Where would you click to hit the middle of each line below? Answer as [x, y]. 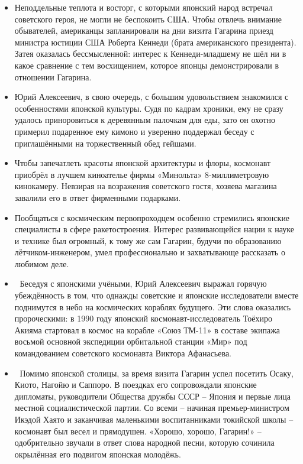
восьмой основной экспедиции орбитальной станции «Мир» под [131, 341]
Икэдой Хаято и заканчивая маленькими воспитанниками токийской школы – [154, 419]
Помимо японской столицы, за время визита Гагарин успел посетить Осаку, [157, 373]
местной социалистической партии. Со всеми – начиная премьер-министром [152, 408]
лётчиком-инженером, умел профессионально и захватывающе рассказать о [150, 252]
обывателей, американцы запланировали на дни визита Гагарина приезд [144, 30]
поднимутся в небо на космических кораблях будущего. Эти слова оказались [153, 306]
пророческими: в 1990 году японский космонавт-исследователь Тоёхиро [143, 318]
